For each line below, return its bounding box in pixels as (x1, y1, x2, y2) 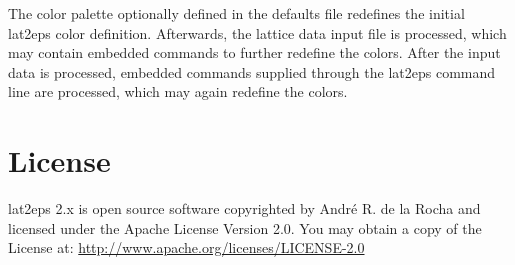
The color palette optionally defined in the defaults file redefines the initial (8, 3, 465, 23)
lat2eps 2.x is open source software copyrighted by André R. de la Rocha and (8, 198, 481, 219)
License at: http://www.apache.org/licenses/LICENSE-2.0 (8, 237, 365, 258)
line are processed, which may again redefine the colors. (8, 81, 348, 102)
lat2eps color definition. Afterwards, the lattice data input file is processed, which (8, 22, 507, 43)
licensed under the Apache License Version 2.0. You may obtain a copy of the (8, 217, 482, 238)
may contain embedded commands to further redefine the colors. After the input (8, 42, 501, 63)
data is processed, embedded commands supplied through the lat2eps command (8, 61, 496, 82)
